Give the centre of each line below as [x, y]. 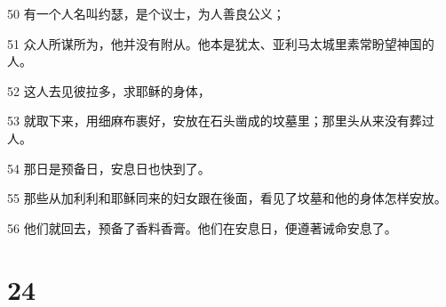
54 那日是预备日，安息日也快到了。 [109, 168]
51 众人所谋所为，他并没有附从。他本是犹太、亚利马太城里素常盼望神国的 [221, 43]
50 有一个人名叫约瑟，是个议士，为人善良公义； [146, 13]
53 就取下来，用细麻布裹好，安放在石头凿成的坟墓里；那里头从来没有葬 [215, 121]
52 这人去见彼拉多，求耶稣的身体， [109, 90]
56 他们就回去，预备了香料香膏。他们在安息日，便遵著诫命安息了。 [202, 227]
